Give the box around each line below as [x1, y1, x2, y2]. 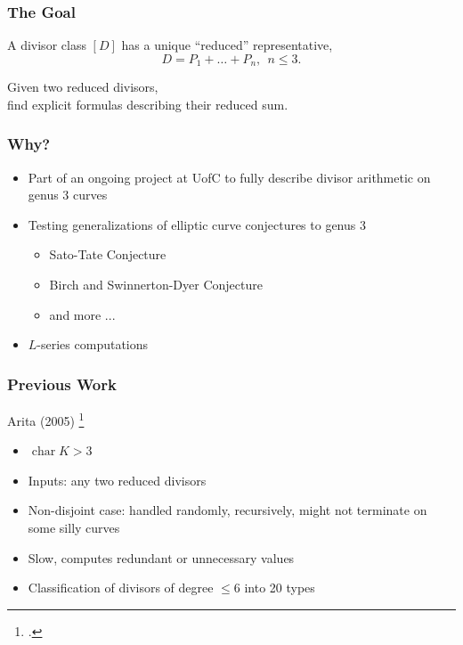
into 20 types [244, 578, 315, 597]
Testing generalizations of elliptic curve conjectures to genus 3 [28, 215, 366, 233]
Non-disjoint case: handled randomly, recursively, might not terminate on [28, 501, 427, 519]
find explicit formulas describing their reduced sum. [7, 94, 288, 113]
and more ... [49, 305, 116, 323]
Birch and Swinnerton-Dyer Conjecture [49, 275, 263, 294]
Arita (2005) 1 [7, 409, 85, 429]
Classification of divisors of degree [28, 578, 214, 597]
